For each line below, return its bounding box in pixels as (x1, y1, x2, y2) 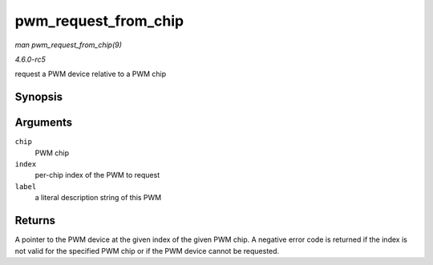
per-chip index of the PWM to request (34, 171, 160, 180)
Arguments (14, 116, 73, 130)
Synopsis (14, 90, 63, 104)
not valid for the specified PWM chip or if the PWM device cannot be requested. (14, 246, 280, 255)
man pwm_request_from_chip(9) (14, 40, 122, 50)
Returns (14, 214, 56, 227)
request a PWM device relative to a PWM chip (14, 69, 167, 79)
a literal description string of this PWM (34, 193, 162, 203)
